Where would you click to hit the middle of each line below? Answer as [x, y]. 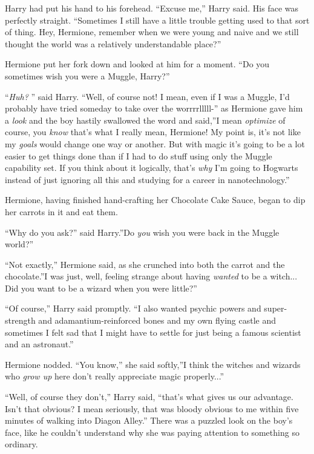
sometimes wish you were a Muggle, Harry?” [87, 75]
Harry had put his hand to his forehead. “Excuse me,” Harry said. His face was [152, 8]
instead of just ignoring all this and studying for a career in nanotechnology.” [147, 179]
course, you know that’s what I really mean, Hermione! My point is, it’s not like [153, 132]
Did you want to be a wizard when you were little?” [101, 288]
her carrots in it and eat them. [61, 211]
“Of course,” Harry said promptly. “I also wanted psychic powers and [133, 308]
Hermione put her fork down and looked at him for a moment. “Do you [137, 64]
